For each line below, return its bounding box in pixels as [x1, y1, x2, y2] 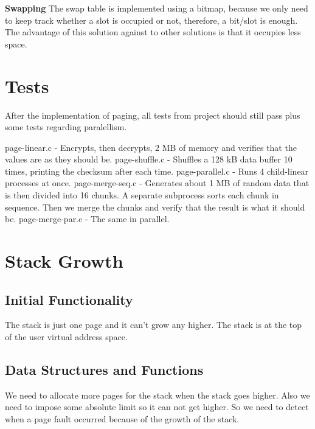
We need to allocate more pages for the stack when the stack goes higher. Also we [5, 388, 310, 401]
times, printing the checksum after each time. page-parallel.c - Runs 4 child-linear [5, 164, 309, 177]
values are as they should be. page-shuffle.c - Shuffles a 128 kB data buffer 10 [5, 153, 292, 166]
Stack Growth [5, 248, 123, 273]
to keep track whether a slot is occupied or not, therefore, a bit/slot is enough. [5, 13, 298, 26]
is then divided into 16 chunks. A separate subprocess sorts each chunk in [5, 189, 279, 201]
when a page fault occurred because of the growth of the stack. [5, 413, 240, 425]
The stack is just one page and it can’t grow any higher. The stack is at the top [5, 318, 302, 331]
